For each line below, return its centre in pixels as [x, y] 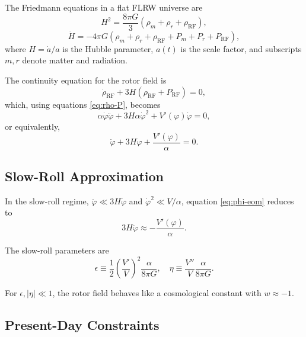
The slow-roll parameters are [57, 250]
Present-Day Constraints [82, 325]
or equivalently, [33, 126]
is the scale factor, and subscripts [241, 48]
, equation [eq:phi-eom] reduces [238, 200]
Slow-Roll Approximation [84, 176]
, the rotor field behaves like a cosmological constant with [157, 293]
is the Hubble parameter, [108, 48]
